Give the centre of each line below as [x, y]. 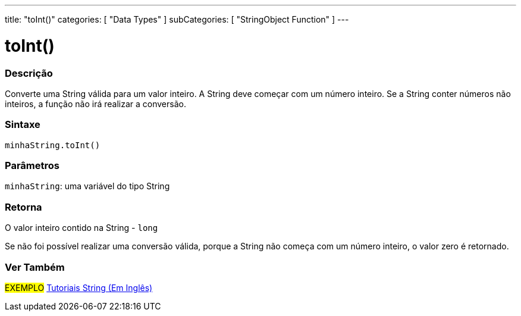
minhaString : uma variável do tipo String [87, 186]
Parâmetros [32, 165]
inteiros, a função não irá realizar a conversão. [95, 104]
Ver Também [35, 267]
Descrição [29, 73]
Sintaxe [23, 125]
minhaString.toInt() [53, 145]
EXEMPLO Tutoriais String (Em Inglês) [79, 287]
